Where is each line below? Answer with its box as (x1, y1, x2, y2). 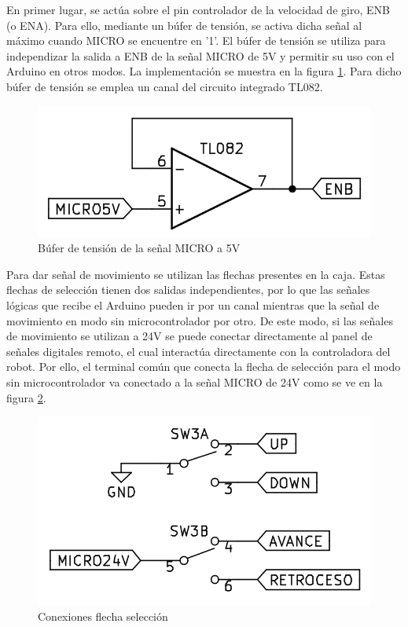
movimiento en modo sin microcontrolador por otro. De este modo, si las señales (6, 312, 393, 328)
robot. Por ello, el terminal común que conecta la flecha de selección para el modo (6, 358, 401, 375)
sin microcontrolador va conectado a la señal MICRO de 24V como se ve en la (6, 373, 383, 390)
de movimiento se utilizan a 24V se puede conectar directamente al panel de (6, 328, 373, 344)
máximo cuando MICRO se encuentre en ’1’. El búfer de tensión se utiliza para (6, 32, 386, 49)
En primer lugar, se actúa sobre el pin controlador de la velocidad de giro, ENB (6, 2, 390, 17)
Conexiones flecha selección (38, 607, 168, 624)
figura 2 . (6, 389, 46, 405)
